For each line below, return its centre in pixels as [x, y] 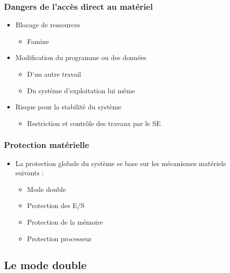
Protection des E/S [56, 205]
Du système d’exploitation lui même [81, 90]
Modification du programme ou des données [81, 57]
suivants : [30, 173]
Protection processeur [59, 238]
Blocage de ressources [48, 25]
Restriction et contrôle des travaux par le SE [94, 123]
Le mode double [45, 264]
